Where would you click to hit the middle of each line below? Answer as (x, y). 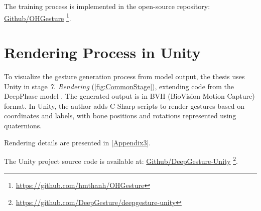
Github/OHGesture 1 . (38, 17)
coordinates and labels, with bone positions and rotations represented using (120, 116)
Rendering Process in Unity (102, 52)
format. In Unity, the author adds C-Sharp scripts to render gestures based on (124, 105)
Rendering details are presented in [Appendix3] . (78, 142)
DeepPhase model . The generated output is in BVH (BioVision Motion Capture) (129, 96)
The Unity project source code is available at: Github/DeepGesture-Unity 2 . (121, 160)
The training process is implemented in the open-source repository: (107, 6)
